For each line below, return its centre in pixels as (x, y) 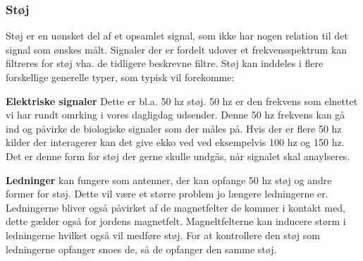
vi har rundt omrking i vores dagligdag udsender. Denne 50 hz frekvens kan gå (176, 115)
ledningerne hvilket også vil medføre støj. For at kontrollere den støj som (163, 235)
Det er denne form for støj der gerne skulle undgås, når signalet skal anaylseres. (178, 156)
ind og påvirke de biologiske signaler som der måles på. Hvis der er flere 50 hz (174, 128)
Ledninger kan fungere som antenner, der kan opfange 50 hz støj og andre (169, 180)
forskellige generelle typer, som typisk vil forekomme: (120, 77)
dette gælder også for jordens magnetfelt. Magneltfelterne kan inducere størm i (176, 221)
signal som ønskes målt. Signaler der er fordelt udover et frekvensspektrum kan (177, 49)
